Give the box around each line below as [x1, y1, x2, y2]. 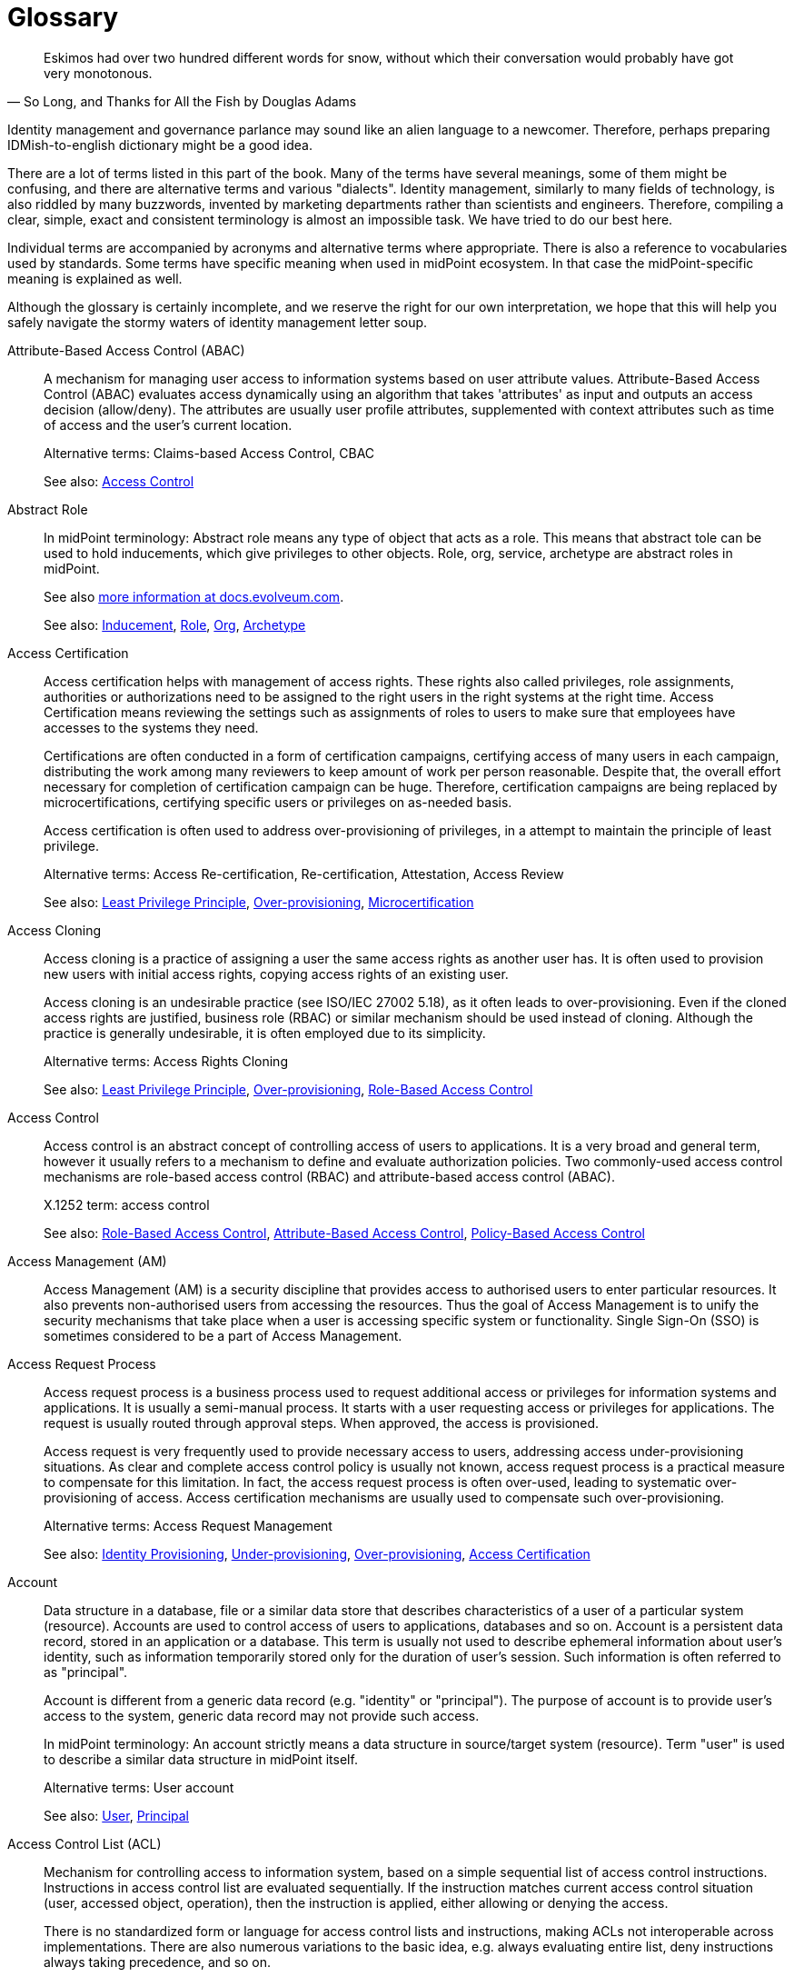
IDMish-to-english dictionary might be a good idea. [7, 136, 313, 153]
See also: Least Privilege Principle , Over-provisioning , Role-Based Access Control [44, 1081, 533, 1097]
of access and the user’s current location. [44, 416, 293, 433]
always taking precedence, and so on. [44, 1953, 272, 1970]
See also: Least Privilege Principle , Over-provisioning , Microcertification [44, 894, 474, 910]
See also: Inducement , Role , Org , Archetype [44, 616, 306, 633]
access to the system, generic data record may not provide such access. [44, 1707, 480, 1723]
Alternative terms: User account [44, 1779, 234, 1795]
